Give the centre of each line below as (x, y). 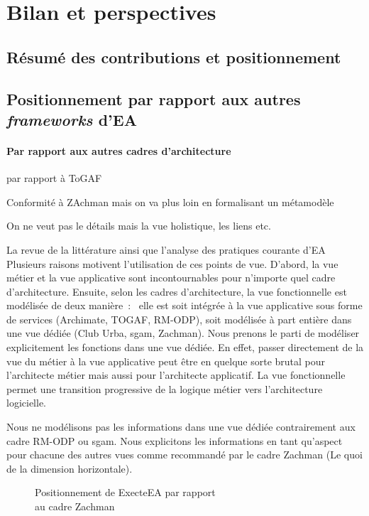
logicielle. (26, 403)
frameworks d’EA (72, 119)
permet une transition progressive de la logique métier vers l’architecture (165, 388)
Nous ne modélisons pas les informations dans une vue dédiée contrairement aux (181, 427)
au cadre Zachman (75, 506)
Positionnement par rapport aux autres (154, 98)
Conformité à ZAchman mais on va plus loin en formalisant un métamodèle (170, 201)
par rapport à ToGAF (54, 178)
